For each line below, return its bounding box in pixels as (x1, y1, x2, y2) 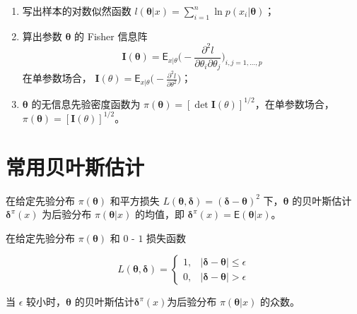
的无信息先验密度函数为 (31, 96, 141, 111)
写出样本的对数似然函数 (22, 4, 131, 18)
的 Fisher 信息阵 (74, 28, 148, 43)
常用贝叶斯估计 (6, 152, 145, 181)
